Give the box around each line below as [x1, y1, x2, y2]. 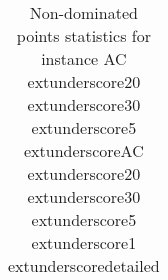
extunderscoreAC [24, 139, 144, 162]
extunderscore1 [31, 231, 137, 254]
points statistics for [16, 24, 151, 47]
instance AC [41, 47, 127, 70]
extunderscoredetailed [8, 254, 160, 277]
